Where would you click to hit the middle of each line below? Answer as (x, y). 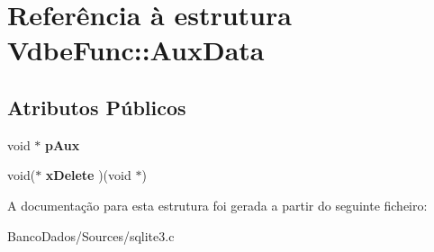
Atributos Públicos (97, 107)
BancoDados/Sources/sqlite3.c (91, 235)
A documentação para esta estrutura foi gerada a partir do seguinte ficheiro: (217, 205)
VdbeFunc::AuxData (136, 50)
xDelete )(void (88, 175)
